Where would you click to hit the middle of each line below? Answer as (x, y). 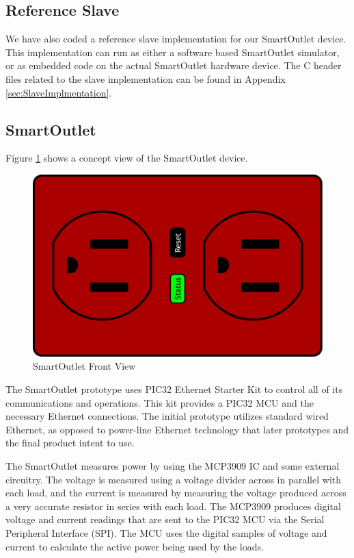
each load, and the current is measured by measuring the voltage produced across (176, 493)
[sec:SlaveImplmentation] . (59, 92)
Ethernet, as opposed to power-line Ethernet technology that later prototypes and (177, 429)
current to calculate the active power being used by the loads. (135, 546)
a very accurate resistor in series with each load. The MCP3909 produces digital (173, 506)
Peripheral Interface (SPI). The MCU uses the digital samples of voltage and (166, 532)
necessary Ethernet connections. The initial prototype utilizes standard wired (167, 416)
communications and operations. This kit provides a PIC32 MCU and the (160, 402)
